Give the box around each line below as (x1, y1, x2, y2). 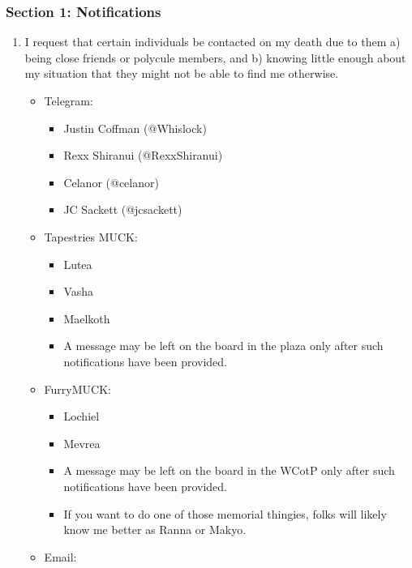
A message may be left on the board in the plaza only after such (63, 337, 384, 354)
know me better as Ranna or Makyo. (63, 521, 247, 538)
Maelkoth (63, 310, 110, 327)
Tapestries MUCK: (44, 228, 138, 245)
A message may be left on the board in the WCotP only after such (63, 462, 395, 479)
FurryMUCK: (44, 380, 111, 397)
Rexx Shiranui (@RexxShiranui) (63, 147, 223, 164)
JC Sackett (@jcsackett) (63, 201, 182, 218)
